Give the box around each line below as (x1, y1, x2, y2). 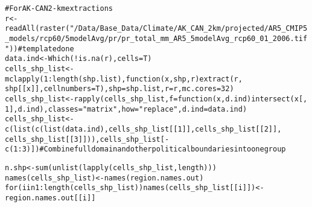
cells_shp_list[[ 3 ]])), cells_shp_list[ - (5, 135, 170, 144)
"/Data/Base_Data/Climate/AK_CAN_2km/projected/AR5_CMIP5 (69, 24, 308, 33)
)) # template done (9, 44, 74, 53)
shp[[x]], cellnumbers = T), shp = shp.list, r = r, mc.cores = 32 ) (5, 84, 234, 94)
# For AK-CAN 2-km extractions (5, 4, 113, 13)
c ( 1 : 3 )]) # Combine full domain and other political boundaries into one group (5, 145, 286, 154)
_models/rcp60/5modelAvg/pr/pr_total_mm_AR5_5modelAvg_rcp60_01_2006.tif (5, 34, 308, 43)
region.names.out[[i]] (5, 193, 96, 202)
